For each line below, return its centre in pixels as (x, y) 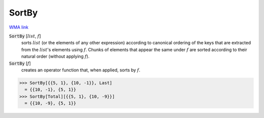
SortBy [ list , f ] (25, 36)
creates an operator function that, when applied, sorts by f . (81, 70)
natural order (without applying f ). (55, 56)
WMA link (19, 27)
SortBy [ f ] (20, 63)
